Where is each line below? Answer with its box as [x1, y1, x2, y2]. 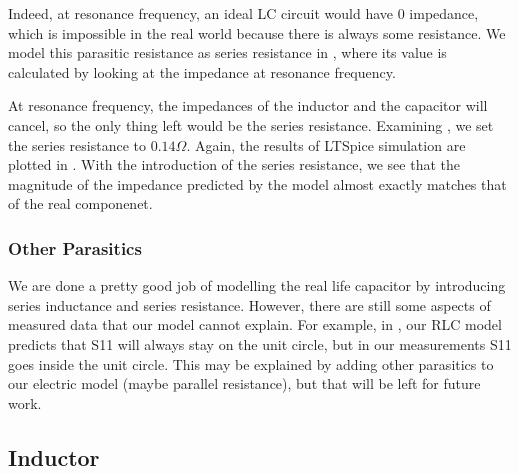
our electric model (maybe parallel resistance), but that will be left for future [8, 373, 481, 394]
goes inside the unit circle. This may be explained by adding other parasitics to [8, 353, 494, 374]
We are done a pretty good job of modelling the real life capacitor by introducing [8, 275, 506, 296]
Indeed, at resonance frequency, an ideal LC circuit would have [8, 3, 393, 23]
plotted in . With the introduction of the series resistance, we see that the [8, 154, 460, 175]
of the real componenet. [8, 193, 153, 214]
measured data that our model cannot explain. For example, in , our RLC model [8, 314, 502, 335]
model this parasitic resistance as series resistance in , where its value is [8, 42, 447, 63]
